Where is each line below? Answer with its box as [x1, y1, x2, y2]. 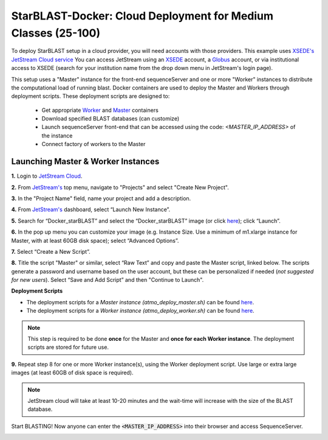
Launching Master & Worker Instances [11, 156, 160, 167]
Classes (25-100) [11, 26, 101, 40]
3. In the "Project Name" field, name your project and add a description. [11, 195, 191, 202]
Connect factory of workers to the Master [41, 141, 146, 148]
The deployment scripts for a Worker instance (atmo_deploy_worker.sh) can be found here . [26, 307, 255, 315]
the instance [41, 131, 73, 139]
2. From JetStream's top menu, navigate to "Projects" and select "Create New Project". [11, 183, 229, 191]
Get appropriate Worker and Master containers [41, 107, 159, 114]
